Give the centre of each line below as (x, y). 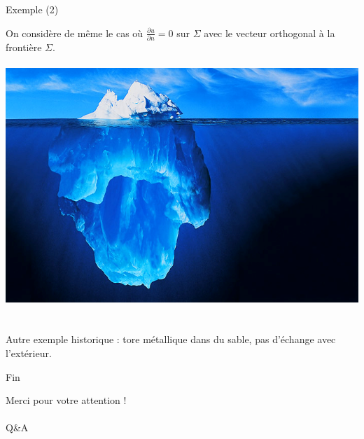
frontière (24, 47)
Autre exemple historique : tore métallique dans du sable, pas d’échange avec (171, 339)
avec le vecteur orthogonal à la (269, 33)
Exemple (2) (32, 9)
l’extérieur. (29, 353)
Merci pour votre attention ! (66, 400)
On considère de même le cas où (75, 33)
